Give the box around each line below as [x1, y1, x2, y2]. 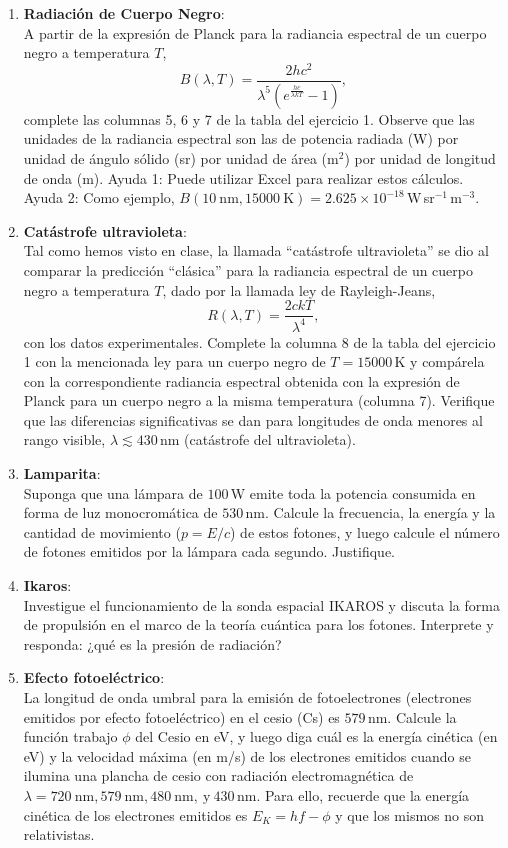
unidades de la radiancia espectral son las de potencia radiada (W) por [23, 128, 459, 149]
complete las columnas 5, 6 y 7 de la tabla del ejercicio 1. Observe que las [23, 108, 475, 129]
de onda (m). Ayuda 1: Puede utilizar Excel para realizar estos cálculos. [23, 167, 464, 188]
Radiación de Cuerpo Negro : [23, 3, 225, 23]
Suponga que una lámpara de [23, 482, 203, 503]
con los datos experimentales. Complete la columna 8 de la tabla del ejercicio [23, 331, 496, 352]
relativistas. [23, 824, 95, 845]
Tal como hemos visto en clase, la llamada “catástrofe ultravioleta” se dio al [23, 240, 489, 261]
